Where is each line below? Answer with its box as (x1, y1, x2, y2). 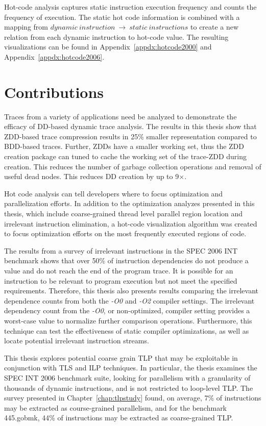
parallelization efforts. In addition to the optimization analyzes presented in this (4, 198, 255, 209)
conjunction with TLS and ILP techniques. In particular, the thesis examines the (4, 362, 257, 373)
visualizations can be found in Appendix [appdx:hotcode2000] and (4, 41, 212, 52)
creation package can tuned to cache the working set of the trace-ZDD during (4, 151, 247, 162)
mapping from (4, 21, 49, 32)
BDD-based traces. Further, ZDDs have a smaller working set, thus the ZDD (4, 141, 245, 152)
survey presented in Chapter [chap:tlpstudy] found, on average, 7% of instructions (4, 392, 261, 403)
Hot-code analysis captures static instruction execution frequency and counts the (4, 2, 257, 12)
